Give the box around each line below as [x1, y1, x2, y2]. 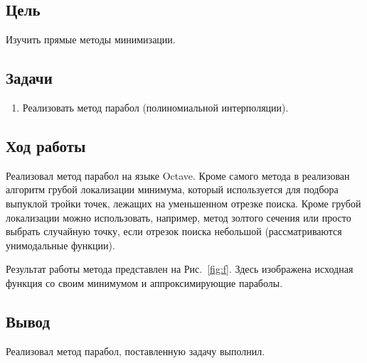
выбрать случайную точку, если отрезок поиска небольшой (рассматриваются [6, 224, 342, 239]
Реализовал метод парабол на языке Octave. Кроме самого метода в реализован [6, 168, 350, 183]
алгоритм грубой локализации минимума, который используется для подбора [6, 182, 339, 197]
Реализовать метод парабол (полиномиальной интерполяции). [22, 100, 289, 114]
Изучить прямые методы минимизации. [6, 32, 176, 47]
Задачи [6, 67, 53, 89]
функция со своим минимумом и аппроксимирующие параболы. [6, 275, 283, 290]
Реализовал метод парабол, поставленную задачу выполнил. [6, 343, 265, 358]
